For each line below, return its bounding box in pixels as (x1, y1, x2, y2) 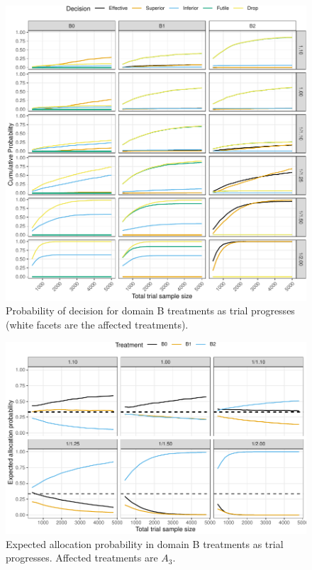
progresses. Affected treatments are (6, 550, 158, 565)
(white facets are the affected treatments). (6, 317, 189, 332)
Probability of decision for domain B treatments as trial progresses (6, 303, 295, 318)
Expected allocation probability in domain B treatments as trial (6, 536, 284, 551)
